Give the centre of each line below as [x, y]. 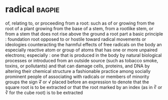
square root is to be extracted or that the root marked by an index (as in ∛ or [84, 87]
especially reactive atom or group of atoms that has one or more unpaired [81, 50]
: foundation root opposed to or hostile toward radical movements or [76, 39]
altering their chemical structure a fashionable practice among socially [78, 71]
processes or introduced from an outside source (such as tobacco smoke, [82, 60]
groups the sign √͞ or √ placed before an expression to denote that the [77, 82]
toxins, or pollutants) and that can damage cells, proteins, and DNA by [77, 66]
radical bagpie [32, 9]
